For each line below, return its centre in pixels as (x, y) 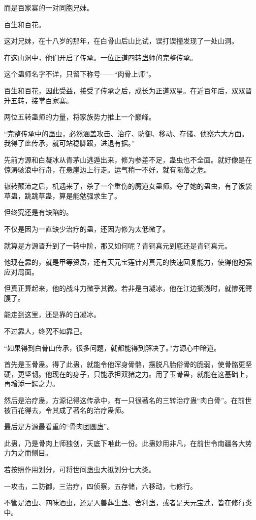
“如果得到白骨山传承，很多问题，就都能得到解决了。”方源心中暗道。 (112, 347)
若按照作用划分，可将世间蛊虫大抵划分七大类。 (80, 469)
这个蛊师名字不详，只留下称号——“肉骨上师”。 (80, 74)
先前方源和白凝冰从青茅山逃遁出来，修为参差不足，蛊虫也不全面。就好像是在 (128, 159)
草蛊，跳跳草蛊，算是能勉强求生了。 (63, 195)
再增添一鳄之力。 (32, 383)
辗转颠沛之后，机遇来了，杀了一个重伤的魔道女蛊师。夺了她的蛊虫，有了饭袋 (128, 186)
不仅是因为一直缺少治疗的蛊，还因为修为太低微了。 (87, 228)
